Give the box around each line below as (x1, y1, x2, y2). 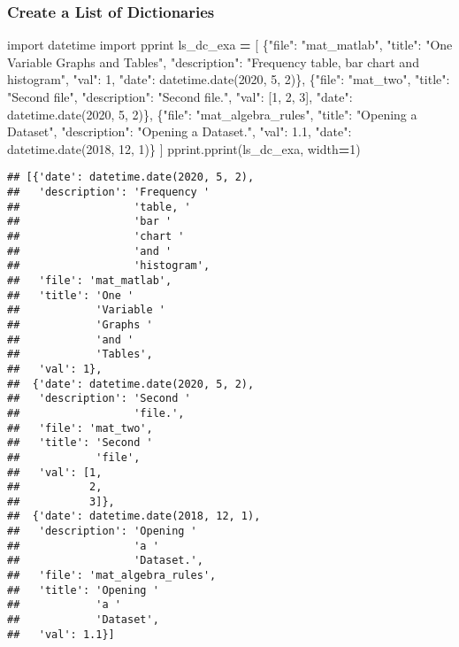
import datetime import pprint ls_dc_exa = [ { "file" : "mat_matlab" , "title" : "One (7, 35, 453, 54)
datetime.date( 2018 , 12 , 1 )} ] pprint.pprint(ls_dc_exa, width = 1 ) (7, 139, 361, 158)
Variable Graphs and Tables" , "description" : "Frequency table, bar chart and (7, 52, 419, 71)
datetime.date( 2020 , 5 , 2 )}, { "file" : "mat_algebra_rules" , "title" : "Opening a (7, 104, 417, 123)
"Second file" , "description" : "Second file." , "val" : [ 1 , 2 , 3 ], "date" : (7, 88, 353, 105)
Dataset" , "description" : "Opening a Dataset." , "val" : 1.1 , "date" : (7, 122, 352, 141)
